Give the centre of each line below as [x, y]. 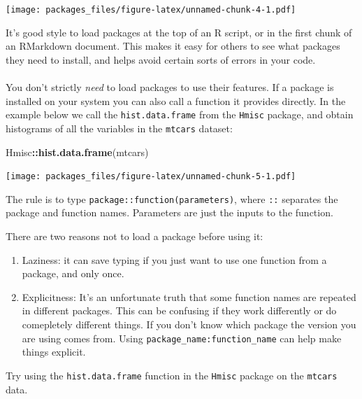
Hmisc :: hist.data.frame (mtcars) [77, 152]
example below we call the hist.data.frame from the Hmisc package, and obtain [180, 114]
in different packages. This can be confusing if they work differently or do [179, 310]
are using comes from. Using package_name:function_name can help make [182, 338]
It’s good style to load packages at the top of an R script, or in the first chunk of [179, 32]
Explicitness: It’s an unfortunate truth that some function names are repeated [189, 296]
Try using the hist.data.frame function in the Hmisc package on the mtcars [172, 375]
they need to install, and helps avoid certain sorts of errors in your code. [161, 59]
